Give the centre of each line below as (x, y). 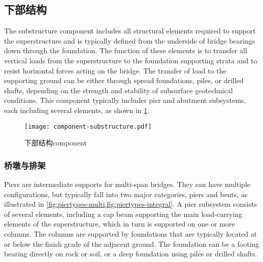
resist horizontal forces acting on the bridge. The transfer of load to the (115, 70)
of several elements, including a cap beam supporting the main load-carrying (123, 214)
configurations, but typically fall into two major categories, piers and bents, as (126, 194)
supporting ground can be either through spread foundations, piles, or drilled (124, 80)
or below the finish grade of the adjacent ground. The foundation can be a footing (132, 244)
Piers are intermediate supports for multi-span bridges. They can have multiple (127, 184)
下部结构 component (56, 143)
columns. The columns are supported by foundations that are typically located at (131, 233)
